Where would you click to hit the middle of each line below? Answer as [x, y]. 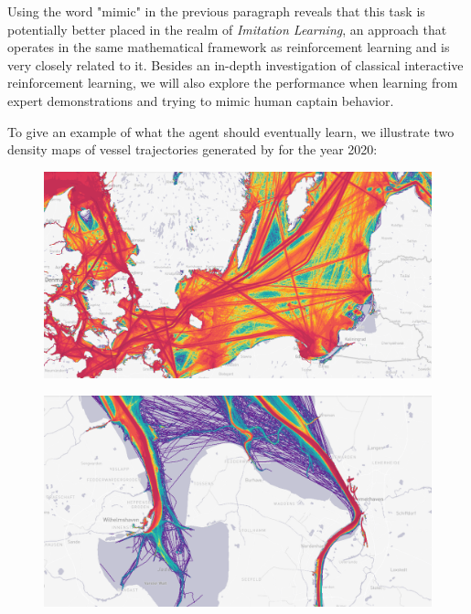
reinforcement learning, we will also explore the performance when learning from [233, 83]
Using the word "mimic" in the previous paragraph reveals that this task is [216, 11]
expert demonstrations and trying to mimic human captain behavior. [201, 100]
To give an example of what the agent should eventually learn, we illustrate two [231, 131]
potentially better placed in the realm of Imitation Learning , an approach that [227, 29]
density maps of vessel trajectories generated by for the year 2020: [193, 149]
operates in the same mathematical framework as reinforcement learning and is [229, 47]
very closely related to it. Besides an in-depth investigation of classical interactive [235, 64]
